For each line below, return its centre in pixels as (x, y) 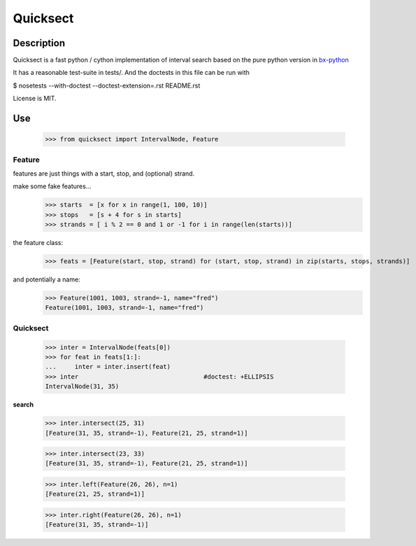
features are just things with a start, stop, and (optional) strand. (104, 173)
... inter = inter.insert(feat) (108, 367)
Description (39, 43)
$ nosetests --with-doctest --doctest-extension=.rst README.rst (107, 85)
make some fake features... (52, 186)
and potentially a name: (46, 279)
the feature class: (38, 243)
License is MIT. (35, 99)
